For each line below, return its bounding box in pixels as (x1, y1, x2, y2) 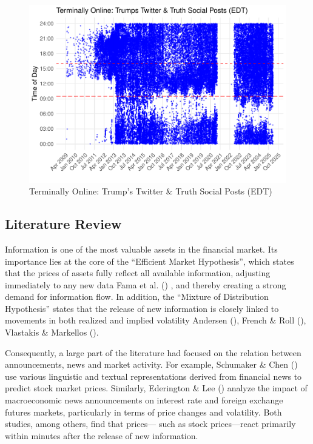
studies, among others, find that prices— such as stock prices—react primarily (5, 417, 296, 430)
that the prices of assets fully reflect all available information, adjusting (5, 267, 271, 279)
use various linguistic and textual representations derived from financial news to (5, 369, 302, 382)
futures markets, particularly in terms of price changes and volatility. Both (5, 405, 282, 418)
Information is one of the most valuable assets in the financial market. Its (5, 242, 278, 255)
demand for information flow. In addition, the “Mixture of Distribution (5, 290, 269, 303)
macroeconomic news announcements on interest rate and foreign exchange (5, 394, 283, 406)
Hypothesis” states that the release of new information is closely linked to (5, 302, 279, 314)
